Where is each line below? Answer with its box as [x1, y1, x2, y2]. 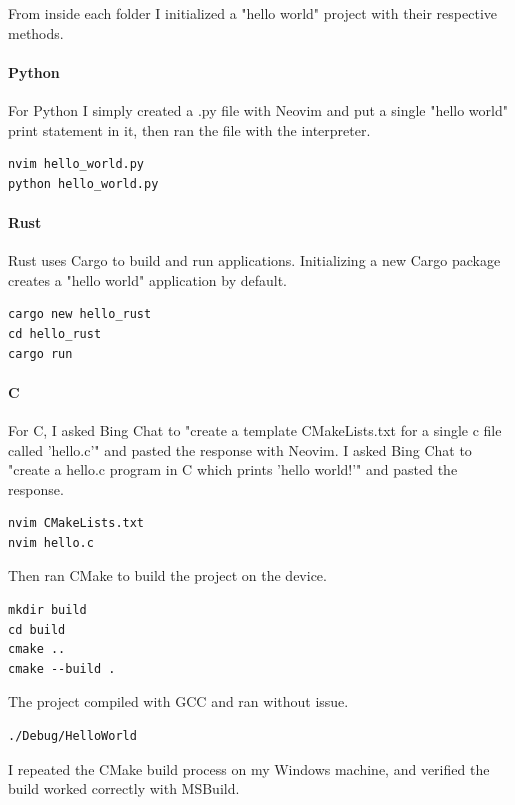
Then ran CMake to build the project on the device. [8, 565, 327, 586]
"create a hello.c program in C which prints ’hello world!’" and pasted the [8, 459, 458, 480]
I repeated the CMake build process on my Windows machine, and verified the [8, 758, 490, 779]
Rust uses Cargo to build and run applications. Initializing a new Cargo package [8, 250, 501, 271]
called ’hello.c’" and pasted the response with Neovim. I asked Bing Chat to [8, 439, 472, 460]
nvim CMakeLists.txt [8, 516, 145, 531]
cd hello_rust [8, 326, 102, 341]
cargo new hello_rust [8, 307, 152, 322]
